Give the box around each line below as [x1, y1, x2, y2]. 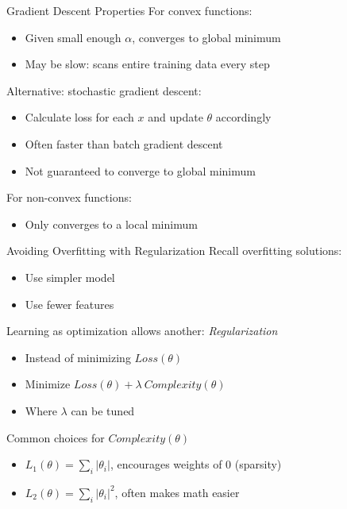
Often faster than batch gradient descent [25, 135, 223, 152]
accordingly [215, 109, 272, 125]
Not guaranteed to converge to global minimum [25, 162, 256, 179]
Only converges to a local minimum [25, 215, 198, 232]
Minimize [25, 376, 71, 392]
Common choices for [6, 429, 105, 445]
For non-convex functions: [6, 189, 132, 206]
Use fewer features [25, 295, 114, 312]
